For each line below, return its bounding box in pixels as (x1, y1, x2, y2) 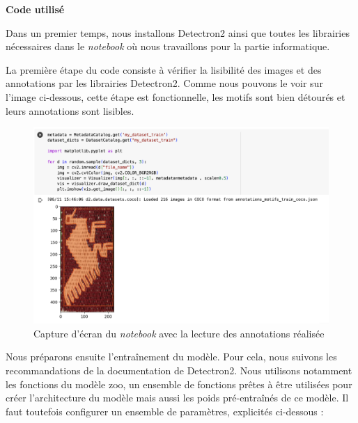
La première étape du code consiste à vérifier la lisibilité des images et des (6, 62, 322, 77)
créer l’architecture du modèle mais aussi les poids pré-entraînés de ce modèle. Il (6, 390, 349, 405)
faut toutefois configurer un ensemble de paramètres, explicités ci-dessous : (6, 404, 324, 418)
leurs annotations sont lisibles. (6, 103, 134, 118)
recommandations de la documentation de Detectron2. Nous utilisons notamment (6, 362, 352, 377)
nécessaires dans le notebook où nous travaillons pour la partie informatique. (6, 39, 330, 54)
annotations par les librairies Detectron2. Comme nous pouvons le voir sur (6, 76, 323, 90)
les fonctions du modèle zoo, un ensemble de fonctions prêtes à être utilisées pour (6, 376, 352, 391)
